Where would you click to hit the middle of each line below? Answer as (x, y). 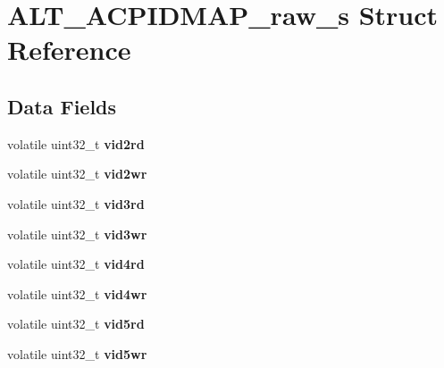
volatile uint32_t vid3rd (76, 203)
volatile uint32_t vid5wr (77, 353)
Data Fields (62, 106)
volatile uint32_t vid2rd (76, 143)
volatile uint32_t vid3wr (77, 234)
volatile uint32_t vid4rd (76, 264)
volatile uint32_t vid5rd (76, 324)
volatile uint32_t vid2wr (77, 174)
